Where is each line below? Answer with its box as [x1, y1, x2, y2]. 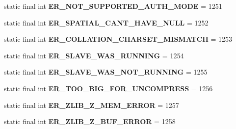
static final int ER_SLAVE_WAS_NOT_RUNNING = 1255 [4, 67, 208, 77]
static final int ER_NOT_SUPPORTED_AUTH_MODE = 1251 [4, 1, 222, 11]
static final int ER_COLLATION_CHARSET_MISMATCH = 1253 [4, 34, 233, 44]
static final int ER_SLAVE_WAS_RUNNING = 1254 [4, 50, 184, 60]
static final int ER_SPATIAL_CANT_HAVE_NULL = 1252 [4, 17, 209, 27]
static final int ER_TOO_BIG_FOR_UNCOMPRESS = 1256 [4, 83, 213, 93]
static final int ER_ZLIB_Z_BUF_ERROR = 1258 [4, 116, 176, 127]
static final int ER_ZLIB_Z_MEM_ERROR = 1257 [4, 100, 179, 110]
